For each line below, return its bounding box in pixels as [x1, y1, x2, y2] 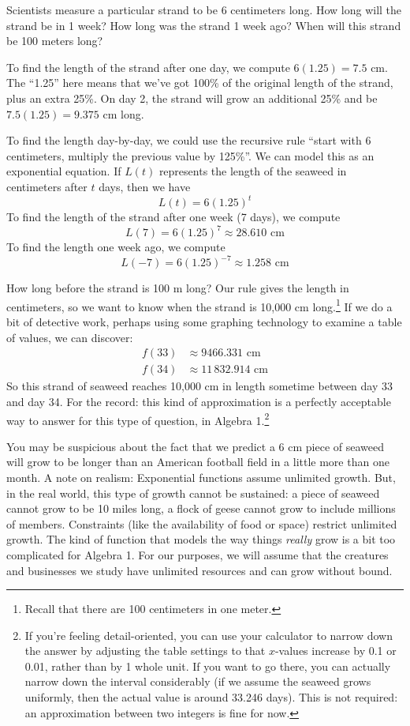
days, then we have [99, 178, 191, 194]
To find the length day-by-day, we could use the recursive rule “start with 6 [6, 132, 371, 149]
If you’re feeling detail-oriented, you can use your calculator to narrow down [24, 626, 393, 643]
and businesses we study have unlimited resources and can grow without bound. [6, 562, 393, 578]
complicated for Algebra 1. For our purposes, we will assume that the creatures [6, 546, 389, 562]
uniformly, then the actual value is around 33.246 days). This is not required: [24, 689, 398, 705]
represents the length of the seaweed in [158, 163, 347, 179]
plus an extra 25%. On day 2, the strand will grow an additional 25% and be [6, 89, 378, 106]
